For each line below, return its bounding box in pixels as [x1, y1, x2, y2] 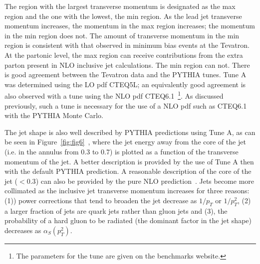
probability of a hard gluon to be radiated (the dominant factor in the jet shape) [4, 215, 252, 226]
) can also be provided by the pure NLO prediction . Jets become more [35, 175, 255, 186]
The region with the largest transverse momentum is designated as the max [4, 1, 236, 11]
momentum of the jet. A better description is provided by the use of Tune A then [4, 156, 254, 166]
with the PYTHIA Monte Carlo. [4, 110, 103, 121]
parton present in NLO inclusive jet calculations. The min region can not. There [4, 59, 250, 70]
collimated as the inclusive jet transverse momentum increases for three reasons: [4, 185, 250, 196]
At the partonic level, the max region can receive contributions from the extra [4, 49, 243, 60]
